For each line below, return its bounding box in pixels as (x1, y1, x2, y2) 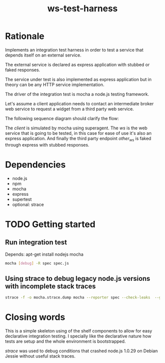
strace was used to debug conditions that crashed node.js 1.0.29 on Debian (5, 348, 158, 354)
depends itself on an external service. (5, 52, 82, 58)
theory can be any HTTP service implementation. (5, 82, 105, 88)
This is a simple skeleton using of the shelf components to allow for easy (5, 328, 152, 334)
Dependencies (5, 159, 66, 170)
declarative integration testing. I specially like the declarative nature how (5, 333, 151, 339)
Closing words (5, 312, 65, 323)
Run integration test (5, 238, 67, 246)
